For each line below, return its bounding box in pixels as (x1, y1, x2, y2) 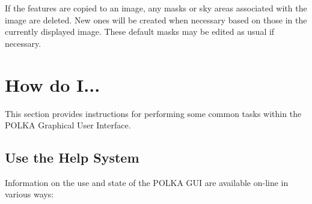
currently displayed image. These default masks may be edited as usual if (5, 25, 275, 38)
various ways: (5, 188, 54, 200)
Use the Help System (5, 148, 139, 167)
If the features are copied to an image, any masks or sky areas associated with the (5, 2, 307, 14)
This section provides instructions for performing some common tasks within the (5, 107, 302, 119)
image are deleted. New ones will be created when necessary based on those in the (5, 13, 307, 26)
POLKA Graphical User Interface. (5, 119, 131, 131)
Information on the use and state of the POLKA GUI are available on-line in (5, 176, 289, 188)
